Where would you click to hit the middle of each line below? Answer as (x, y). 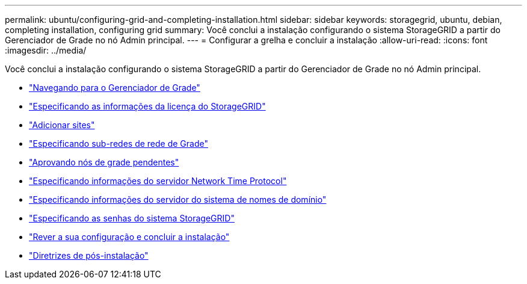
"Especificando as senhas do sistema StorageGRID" (132, 218)
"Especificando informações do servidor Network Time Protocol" (158, 181)
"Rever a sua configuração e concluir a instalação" (129, 237)
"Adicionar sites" (62, 125)
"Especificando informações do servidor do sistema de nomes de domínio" (178, 199)
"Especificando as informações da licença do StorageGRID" (147, 106)
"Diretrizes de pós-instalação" (89, 255)
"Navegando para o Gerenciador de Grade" (115, 88)
